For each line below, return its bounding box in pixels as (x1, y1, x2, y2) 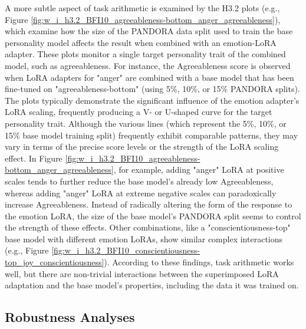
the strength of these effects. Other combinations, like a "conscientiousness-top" (5, 221, 291, 233)
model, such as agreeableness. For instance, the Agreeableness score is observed (5, 59, 291, 71)
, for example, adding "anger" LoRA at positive (113, 163, 284, 176)
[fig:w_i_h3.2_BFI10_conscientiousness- (51, 244, 200, 256)
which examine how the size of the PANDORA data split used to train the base (5, 25, 293, 37)
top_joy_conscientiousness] (5, 256, 104, 268)
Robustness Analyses (5, 308, 135, 326)
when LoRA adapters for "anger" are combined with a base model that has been (5, 71, 294, 83)
